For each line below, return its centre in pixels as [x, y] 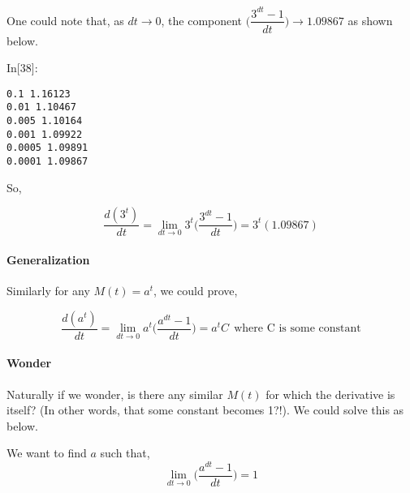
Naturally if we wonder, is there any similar [115, 394]
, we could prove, [195, 291]
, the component [202, 20]
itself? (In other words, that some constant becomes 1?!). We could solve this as [205, 410]
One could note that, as [65, 20]
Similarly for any [48, 291]
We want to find [47, 453]
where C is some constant [298, 329]
